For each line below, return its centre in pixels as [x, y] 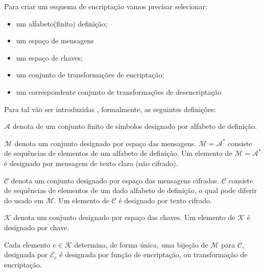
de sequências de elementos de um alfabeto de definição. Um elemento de [118, 153]
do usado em [24, 200]
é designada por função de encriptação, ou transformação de [153, 254]
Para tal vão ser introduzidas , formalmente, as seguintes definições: [110, 109]
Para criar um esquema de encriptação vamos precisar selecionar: [106, 6]
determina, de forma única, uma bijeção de [141, 244]
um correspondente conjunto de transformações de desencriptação [119, 91]
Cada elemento [27, 244]
